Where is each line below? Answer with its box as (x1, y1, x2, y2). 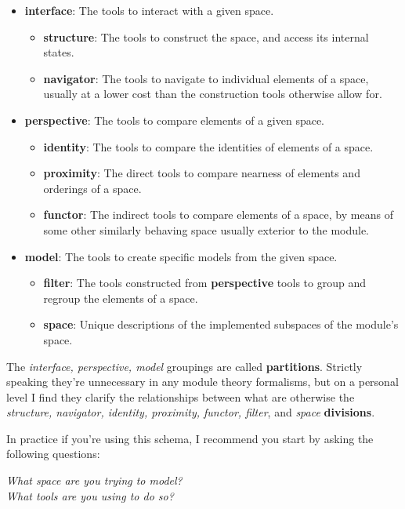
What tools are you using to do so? (6, 487, 174, 504)
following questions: (6, 445, 100, 462)
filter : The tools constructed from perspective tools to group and (43, 274, 366, 291)
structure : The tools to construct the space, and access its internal (43, 28, 369, 45)
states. (43, 44, 74, 60)
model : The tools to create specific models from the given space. (24, 248, 338, 264)
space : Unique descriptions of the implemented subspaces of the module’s (43, 316, 399, 333)
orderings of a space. (43, 180, 142, 196)
